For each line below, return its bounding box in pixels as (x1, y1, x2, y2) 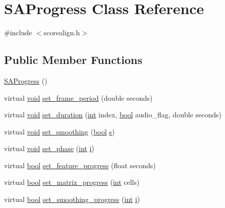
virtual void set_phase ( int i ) (4, 143, 94, 154)
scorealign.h (43, 27, 80, 38)
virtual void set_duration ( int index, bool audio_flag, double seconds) (4, 109, 221, 120)
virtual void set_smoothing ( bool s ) (4, 126, 115, 136)
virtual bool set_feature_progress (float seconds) (4, 160, 156, 170)
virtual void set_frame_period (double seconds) (4, 92, 153, 103)
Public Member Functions (4, 52, 142, 67)
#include (4, 27, 32, 38)
